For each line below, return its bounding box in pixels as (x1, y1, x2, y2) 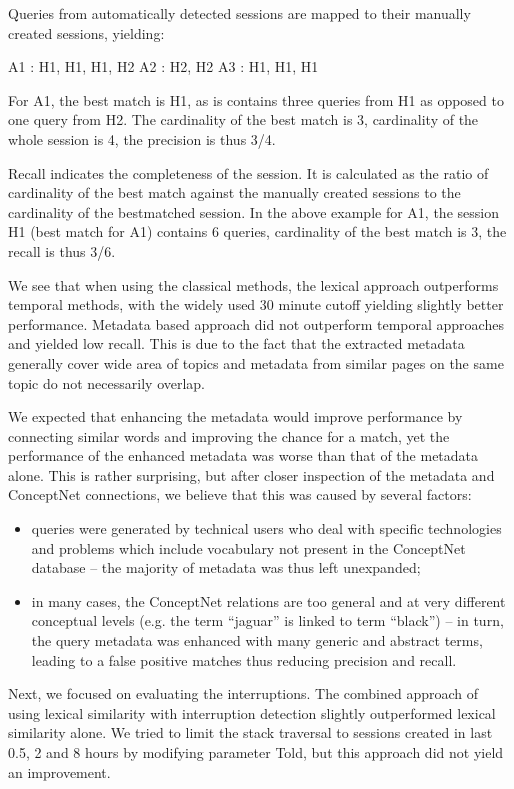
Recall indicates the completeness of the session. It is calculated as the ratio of (8, 162, 489, 183)
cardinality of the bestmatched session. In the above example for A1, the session (8, 201, 499, 222)
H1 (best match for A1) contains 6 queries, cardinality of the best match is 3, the (8, 221, 507, 242)
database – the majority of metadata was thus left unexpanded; (31, 557, 421, 578)
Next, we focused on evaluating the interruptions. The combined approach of (8, 683, 479, 704)
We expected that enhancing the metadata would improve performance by (8, 406, 463, 427)
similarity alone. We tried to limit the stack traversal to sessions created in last (8, 722, 493, 743)
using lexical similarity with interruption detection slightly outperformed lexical (8, 702, 496, 723)
